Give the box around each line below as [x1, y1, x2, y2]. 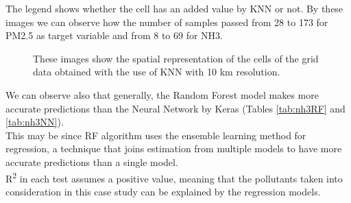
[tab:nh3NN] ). [5, 115, 64, 129]
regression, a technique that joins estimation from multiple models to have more [5, 141, 342, 156]
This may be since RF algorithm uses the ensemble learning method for [5, 128, 306, 142]
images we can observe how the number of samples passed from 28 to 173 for [5, 14, 328, 29]
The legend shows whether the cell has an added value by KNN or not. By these [5, 1, 343, 15]
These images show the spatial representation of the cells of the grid [33, 51, 319, 65]
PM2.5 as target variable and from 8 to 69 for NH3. [5, 28, 223, 43]
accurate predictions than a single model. [5, 154, 178, 169]
